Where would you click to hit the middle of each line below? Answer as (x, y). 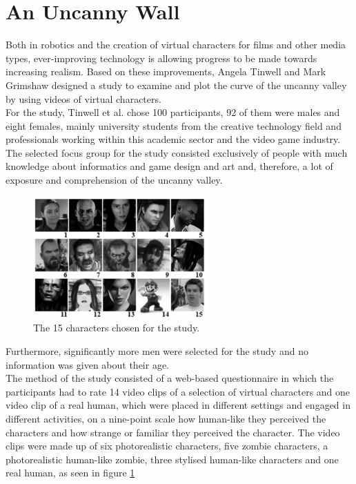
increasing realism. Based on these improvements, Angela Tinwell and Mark (166, 71)
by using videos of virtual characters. (83, 98)
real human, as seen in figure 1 (70, 473)
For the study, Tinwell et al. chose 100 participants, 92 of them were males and (173, 112)
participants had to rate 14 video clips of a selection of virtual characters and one (178, 391)
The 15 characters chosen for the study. (117, 328)
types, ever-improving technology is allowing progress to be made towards (161, 58)
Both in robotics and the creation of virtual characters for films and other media (176, 45)
